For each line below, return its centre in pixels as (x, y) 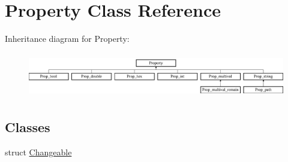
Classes (28, 126)
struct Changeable (38, 152)
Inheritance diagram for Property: (67, 39)
